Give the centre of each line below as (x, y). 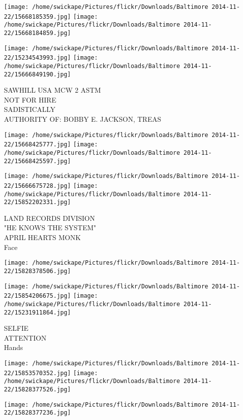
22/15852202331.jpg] (38, 202)
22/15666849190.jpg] (38, 74)
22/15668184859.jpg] (38, 33)
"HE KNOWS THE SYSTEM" (50, 227)
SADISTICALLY (30, 109)
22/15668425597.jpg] (38, 161)
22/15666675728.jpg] (38, 186)
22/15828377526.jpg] (38, 389)
